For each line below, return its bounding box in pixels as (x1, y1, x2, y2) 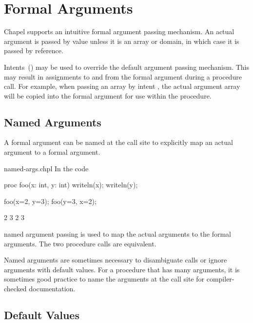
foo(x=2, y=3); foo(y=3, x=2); (4, 196, 97, 206)
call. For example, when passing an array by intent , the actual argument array (4, 81, 240, 91)
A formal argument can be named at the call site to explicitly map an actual (4, 137, 233, 147)
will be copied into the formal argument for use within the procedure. (4, 90, 212, 101)
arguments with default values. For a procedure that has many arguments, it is (4, 264, 240, 274)
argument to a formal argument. (4, 147, 100, 157)
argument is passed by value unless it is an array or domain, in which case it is (4, 36, 239, 46)
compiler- (206, 274, 234, 284)
